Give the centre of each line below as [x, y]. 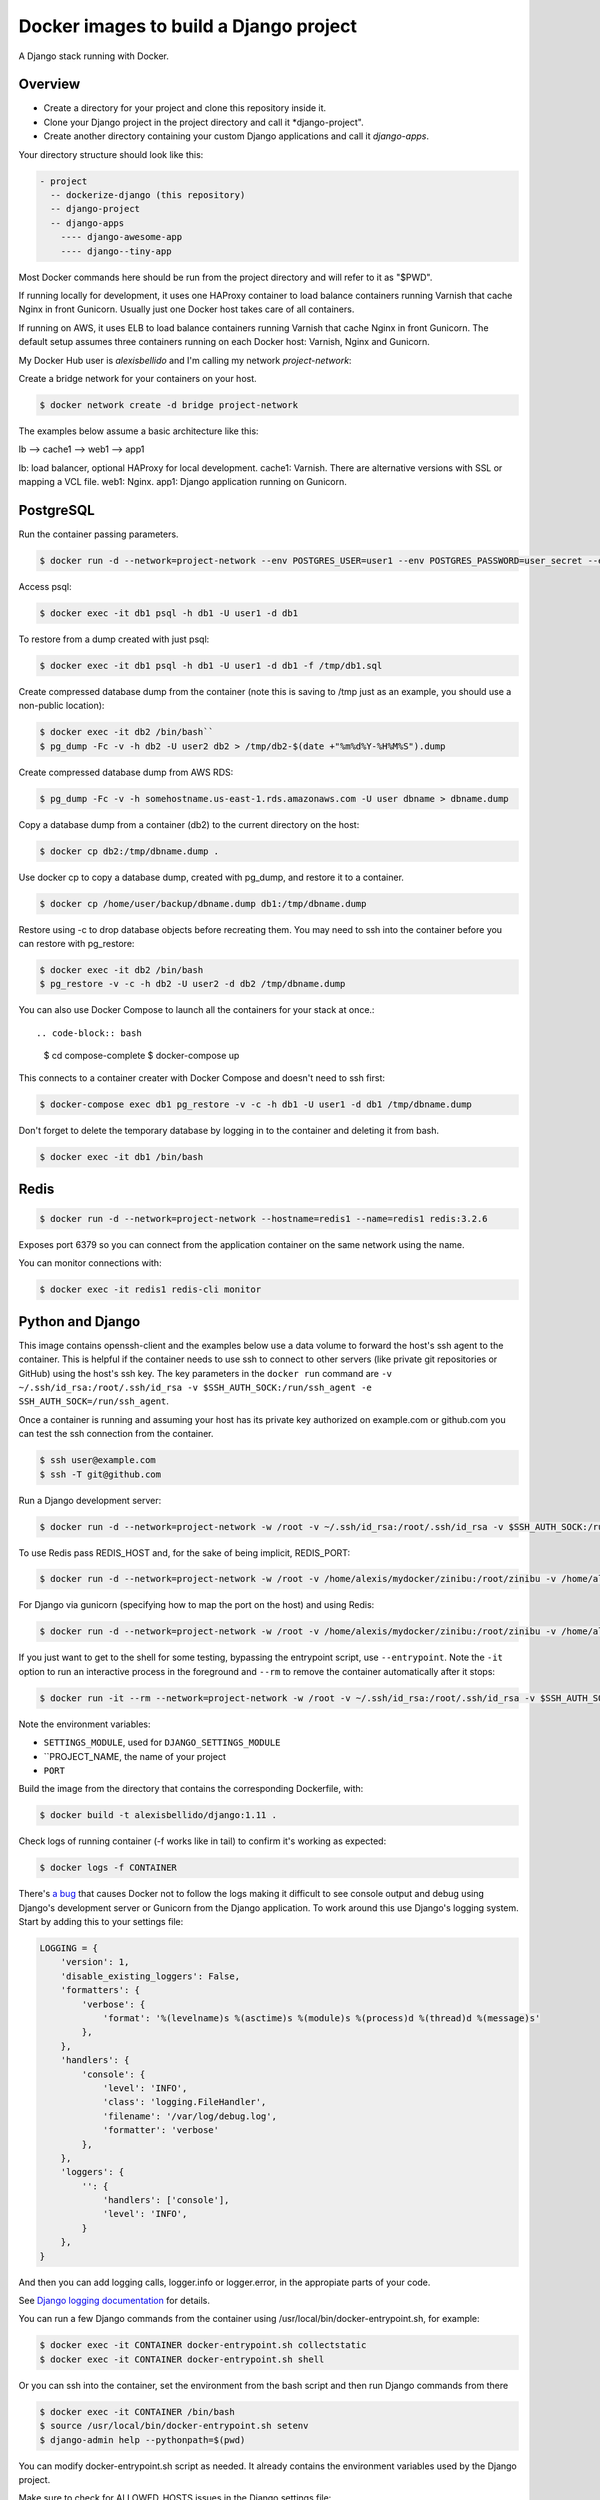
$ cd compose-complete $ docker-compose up [141, 1056]
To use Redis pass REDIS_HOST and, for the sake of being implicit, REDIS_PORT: [184, 1552]
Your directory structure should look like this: [111, 154]
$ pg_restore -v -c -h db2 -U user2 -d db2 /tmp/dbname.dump [192, 984]
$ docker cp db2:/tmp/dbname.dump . [129, 851]
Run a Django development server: [90, 1500]
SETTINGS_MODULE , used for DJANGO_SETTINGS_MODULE [162, 1742]
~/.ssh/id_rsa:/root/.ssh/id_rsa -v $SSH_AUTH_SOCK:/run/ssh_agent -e [195, 1387]
